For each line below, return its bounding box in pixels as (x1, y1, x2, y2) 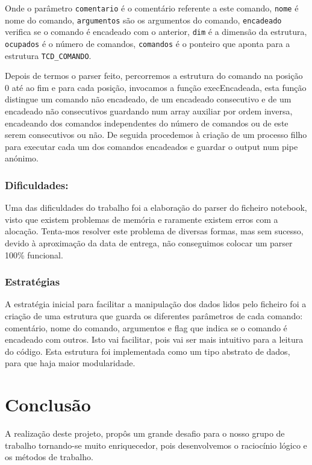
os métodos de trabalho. (5, 451, 93, 463)
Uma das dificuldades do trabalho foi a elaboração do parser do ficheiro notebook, (5, 201, 307, 214)
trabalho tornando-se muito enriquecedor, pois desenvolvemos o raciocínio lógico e (5, 438, 307, 451)
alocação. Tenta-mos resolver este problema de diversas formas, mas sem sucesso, (5, 225, 304, 237)
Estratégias (5, 274, 60, 289)
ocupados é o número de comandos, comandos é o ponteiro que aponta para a (5, 37, 290, 49)
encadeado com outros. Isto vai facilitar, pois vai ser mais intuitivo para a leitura (5, 333, 304, 346)
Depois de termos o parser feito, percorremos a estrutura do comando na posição (5, 69, 303, 82)
